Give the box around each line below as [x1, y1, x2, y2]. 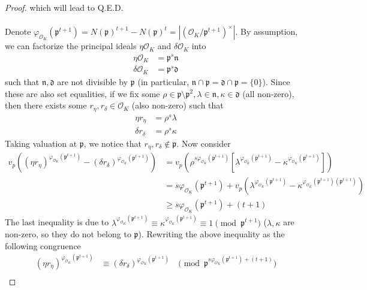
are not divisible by [57, 75, 128, 87]
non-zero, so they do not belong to [5, 228, 131, 240]
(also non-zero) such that [131, 99, 224, 111]
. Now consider [176, 137, 231, 149]
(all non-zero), [242, 87, 294, 99]
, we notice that [83, 137, 142, 149]
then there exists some [5, 99, 87, 111]
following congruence [5, 239, 81, 252]
